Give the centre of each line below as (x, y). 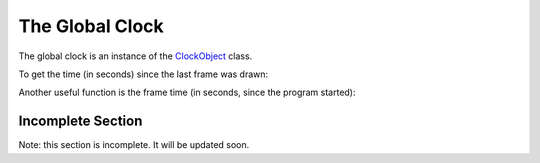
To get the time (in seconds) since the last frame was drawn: (143, 74)
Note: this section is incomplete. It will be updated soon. (134, 145)
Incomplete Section (80, 121)
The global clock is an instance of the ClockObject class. (135, 56)
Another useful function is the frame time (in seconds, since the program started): (187, 92)
